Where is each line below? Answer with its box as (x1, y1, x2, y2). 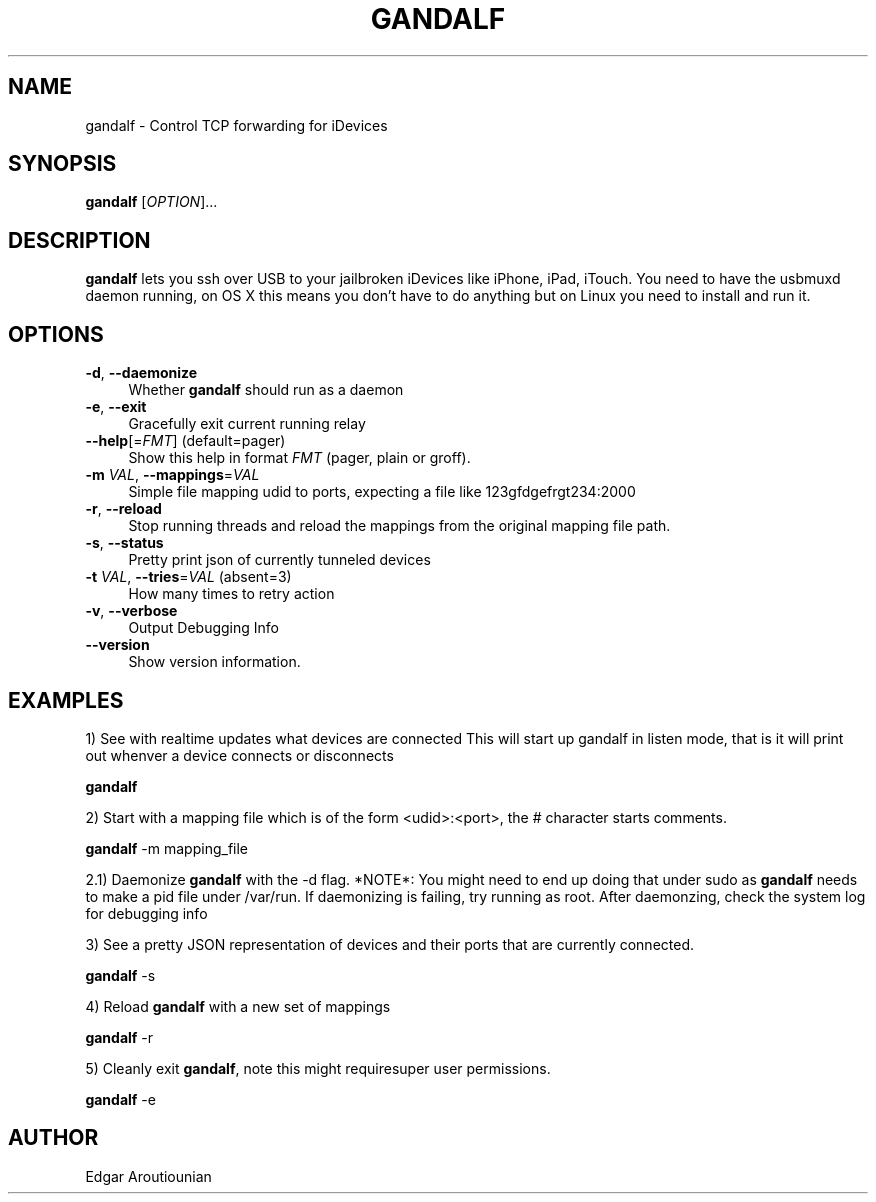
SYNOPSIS (8, 151, 117, 177)
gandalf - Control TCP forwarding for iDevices (85, 116, 388, 134)
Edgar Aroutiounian (85, 1167, 212, 1185)
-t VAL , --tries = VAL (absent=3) (85, 568, 292, 586)
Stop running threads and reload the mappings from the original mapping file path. (128, 517, 671, 535)
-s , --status (85, 534, 164, 552)
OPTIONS (8, 321, 104, 347)
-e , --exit (85, 398, 147, 416)
